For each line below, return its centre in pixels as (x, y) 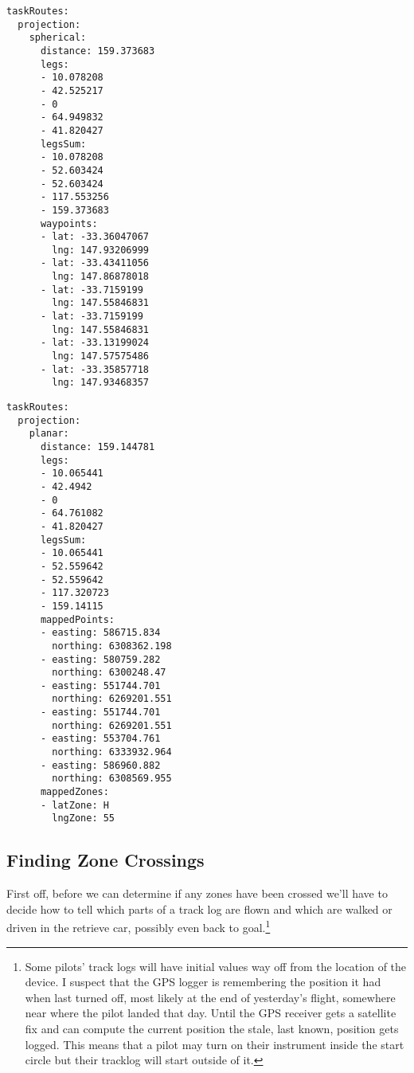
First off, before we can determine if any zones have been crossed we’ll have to (197, 893)
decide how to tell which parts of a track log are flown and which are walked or (199, 909)
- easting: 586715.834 (100, 633)
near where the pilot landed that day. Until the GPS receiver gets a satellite (211, 1013)
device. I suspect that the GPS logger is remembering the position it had (203, 982)
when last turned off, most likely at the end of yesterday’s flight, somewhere (210, 997)
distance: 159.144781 (98, 447)
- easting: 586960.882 (100, 765)
